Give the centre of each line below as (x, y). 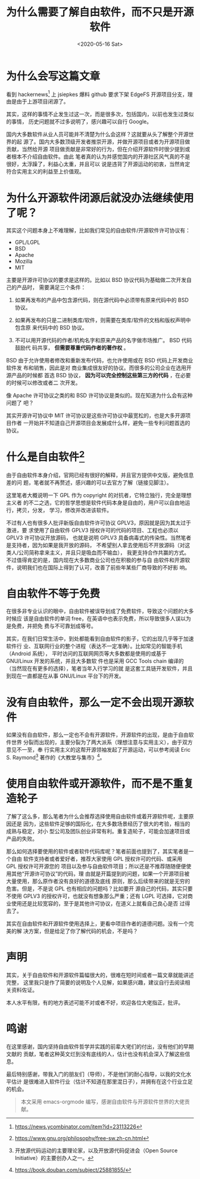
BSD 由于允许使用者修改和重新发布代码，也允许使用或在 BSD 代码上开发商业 (100, 361)
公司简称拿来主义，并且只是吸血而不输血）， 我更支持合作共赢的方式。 (104, 553)
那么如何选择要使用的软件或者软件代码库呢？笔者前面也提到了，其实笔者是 (97, 851)
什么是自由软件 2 (46, 456)
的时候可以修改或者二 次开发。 (43, 383)
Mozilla (24, 261)
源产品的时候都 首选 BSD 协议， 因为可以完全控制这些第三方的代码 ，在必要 (99, 376)
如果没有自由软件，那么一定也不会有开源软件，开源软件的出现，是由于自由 (97, 735)
